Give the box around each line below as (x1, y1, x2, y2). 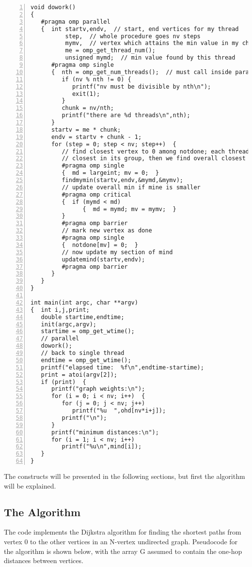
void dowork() (31, 4, 76, 11)
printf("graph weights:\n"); (51, 385, 145, 393)
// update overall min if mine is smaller (62, 184, 201, 191)
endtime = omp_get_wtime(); (41, 356, 131, 364)
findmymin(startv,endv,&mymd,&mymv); (62, 177, 183, 184)
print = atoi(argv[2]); (41, 371, 117, 378)
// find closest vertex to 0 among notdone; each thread (62, 148, 250, 155)
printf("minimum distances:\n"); (51, 429, 159, 436)
